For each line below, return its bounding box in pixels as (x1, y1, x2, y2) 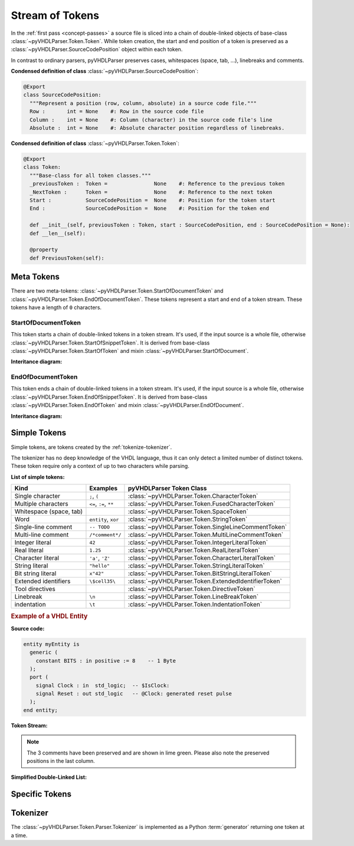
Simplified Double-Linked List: (11, 773, 87, 781)
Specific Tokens (11, 789, 72, 799)
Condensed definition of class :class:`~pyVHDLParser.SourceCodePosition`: (11, 68, 199, 75)
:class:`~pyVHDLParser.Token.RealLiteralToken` (127, 546, 261, 555)
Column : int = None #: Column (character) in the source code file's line (29, 116, 273, 123)
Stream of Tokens (11, 9, 100, 22)
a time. (11, 832, 28, 839)
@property (29, 247, 58, 253)
